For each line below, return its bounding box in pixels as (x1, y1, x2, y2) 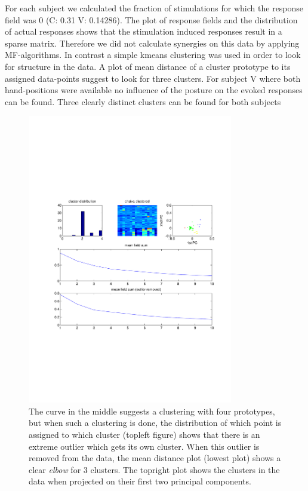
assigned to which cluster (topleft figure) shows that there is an (29, 428, 260, 441)
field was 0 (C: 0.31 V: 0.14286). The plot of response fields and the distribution (5, 13, 298, 26)
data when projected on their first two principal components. (29, 475, 251, 487)
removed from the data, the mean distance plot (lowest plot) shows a (29, 452, 281, 464)
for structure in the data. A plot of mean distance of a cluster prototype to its (5, 60, 291, 72)
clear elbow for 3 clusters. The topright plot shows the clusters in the (29, 463, 280, 475)
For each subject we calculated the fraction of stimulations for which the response (5, 2, 304, 14)
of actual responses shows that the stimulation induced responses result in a (5, 25, 282, 38)
